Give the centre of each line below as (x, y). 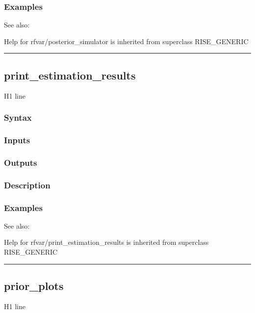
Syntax (18, 117)
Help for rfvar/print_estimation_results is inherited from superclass (106, 242)
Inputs (17, 140)
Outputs (21, 162)
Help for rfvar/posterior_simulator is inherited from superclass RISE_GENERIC (126, 41)
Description (27, 185)
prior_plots (34, 285)
